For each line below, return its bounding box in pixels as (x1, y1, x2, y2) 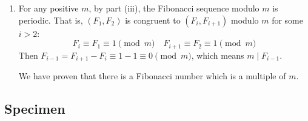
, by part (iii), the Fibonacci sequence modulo (89, 2, 259, 14)
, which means (191, 48, 244, 61)
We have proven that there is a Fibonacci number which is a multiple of (18, 70, 286, 82)
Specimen (4, 99, 65, 118)
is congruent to (125, 13, 181, 26)
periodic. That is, (18, 13, 83, 26)
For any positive (18, 2, 79, 14)
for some (272, 13, 303, 26)
